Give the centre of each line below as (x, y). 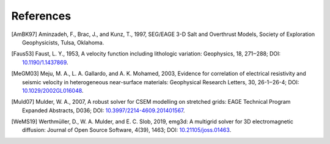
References (41, 16)
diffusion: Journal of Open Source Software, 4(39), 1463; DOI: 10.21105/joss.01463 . (127, 130)
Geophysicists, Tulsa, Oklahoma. (63, 42)
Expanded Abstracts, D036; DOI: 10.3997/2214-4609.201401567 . (104, 110)
